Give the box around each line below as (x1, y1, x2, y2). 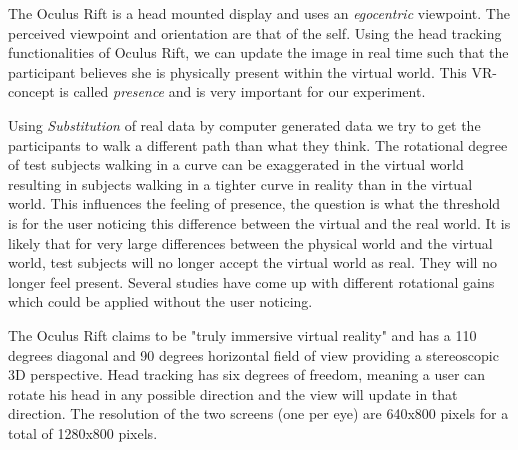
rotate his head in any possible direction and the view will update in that (8, 383, 458, 404)
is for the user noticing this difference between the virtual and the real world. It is (8, 212, 511, 233)
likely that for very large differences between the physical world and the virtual (8, 232, 493, 253)
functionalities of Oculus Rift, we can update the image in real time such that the (8, 42, 509, 63)
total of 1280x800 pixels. (8, 422, 158, 443)
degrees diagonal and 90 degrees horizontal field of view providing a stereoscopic (8, 344, 499, 365)
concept (8, 81, 55, 102)
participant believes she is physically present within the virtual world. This (8, 61, 467, 82)
